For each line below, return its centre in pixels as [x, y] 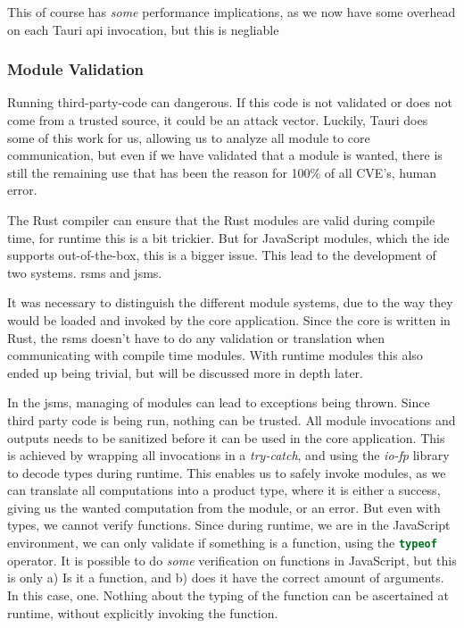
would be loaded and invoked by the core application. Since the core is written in [229, 319]
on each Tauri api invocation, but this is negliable [143, 29]
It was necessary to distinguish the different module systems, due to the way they [230, 302]
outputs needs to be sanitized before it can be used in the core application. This [226, 437]
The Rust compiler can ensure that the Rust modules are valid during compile [221, 219]
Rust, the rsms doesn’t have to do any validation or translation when [196, 337]
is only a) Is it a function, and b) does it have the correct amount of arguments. [226, 578]
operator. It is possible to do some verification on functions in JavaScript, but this [232, 560]
